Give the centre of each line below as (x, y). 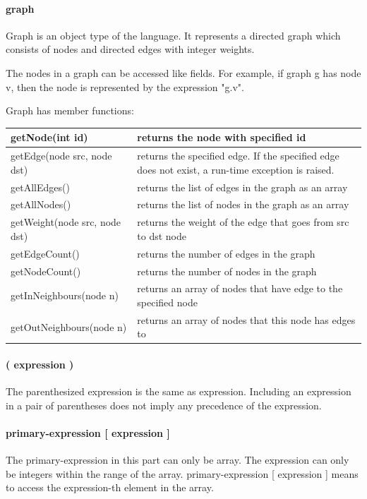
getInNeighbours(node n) (65, 295)
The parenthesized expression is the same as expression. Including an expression (179, 391)
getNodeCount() (46, 271)
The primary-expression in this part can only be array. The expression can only (178, 460)
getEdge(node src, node (61, 156)
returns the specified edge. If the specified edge (238, 156)
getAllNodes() (41, 204)
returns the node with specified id (222, 137)
